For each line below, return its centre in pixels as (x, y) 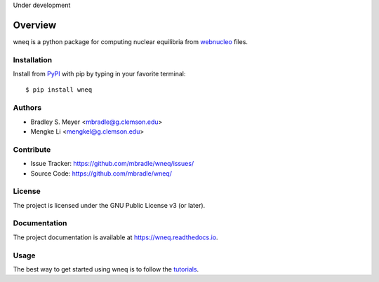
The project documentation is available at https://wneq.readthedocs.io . (115, 237)
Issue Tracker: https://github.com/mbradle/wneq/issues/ (112, 164)
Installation (33, 59)
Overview (35, 25)
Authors (27, 108)
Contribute (32, 149)
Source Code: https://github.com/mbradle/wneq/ (101, 173)
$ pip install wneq (59, 90)
